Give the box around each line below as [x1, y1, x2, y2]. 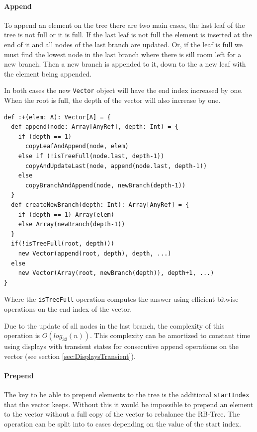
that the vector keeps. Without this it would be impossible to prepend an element [4, 399, 254, 409]
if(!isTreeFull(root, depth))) [11, 240, 114, 248]
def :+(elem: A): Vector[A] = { [4, 113, 111, 121]
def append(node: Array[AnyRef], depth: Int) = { [11, 123, 178, 131]
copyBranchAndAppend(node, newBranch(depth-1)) [25, 181, 186, 189]
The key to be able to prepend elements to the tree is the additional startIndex [4, 389, 250, 400]
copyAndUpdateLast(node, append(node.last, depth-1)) [25, 162, 207, 170]
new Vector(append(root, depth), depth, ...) [18, 250, 171, 257]
